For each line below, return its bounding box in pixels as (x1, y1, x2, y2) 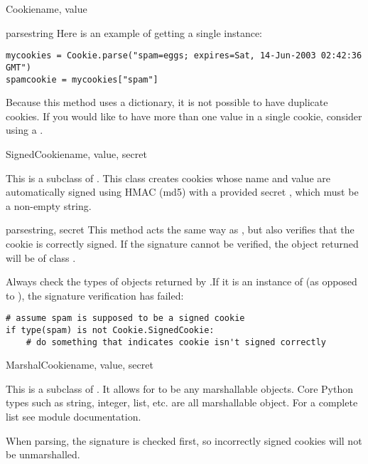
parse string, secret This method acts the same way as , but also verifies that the (6, 222, 355, 237)
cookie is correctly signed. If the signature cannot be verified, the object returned (6, 236, 359, 251)
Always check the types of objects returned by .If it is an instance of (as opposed (6, 274, 357, 289)
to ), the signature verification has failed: (6, 288, 184, 302)
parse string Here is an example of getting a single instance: (6, 25, 263, 40)
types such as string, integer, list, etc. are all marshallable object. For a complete (6, 395, 358, 410)
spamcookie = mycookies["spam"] (6, 74, 158, 85)
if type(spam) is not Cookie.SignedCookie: (6, 325, 215, 335)
